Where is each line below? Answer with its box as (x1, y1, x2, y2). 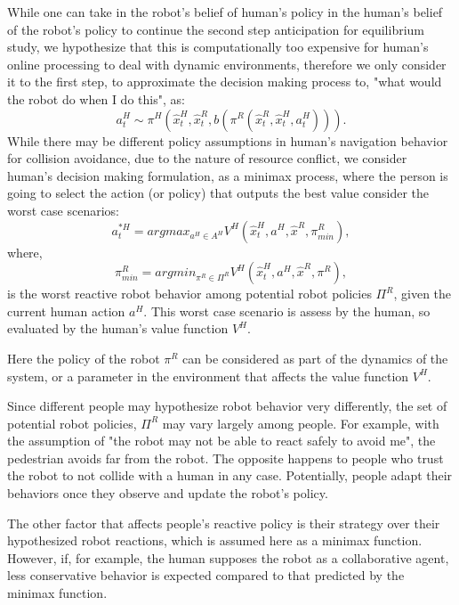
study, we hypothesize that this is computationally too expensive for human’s (7, 37, 429, 56)
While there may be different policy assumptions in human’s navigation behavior (7, 131, 448, 150)
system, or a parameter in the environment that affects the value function (7, 366, 409, 385)
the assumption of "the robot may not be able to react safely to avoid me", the (7, 431, 436, 450)
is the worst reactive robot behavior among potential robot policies (7, 284, 372, 303)
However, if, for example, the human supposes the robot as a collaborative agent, (7, 548, 449, 567)
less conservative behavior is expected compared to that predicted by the (7, 566, 405, 585)
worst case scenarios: (7, 200, 119, 219)
